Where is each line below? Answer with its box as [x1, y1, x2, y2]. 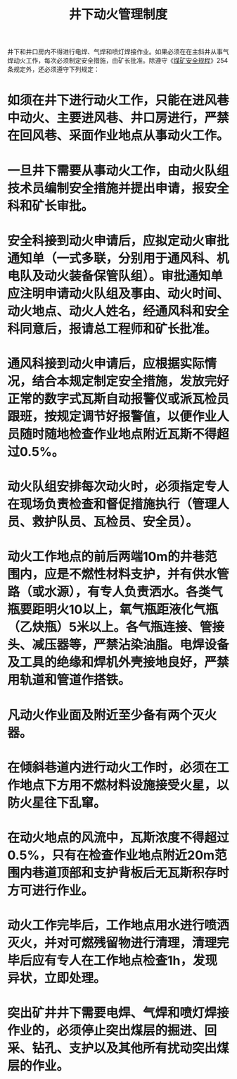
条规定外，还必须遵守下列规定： [7, 65, 100, 74]
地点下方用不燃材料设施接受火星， [20, 777, 217, 793]
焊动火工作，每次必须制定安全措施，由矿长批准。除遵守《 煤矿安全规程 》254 [7, 56, 229, 65]
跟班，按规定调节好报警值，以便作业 [7, 408, 217, 424]
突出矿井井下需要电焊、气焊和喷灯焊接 [7, 1005, 230, 1021]
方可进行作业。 [7, 882, 94, 899]
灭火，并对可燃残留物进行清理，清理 [7, 935, 217, 951]
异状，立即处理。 [7, 970, 107, 987]
